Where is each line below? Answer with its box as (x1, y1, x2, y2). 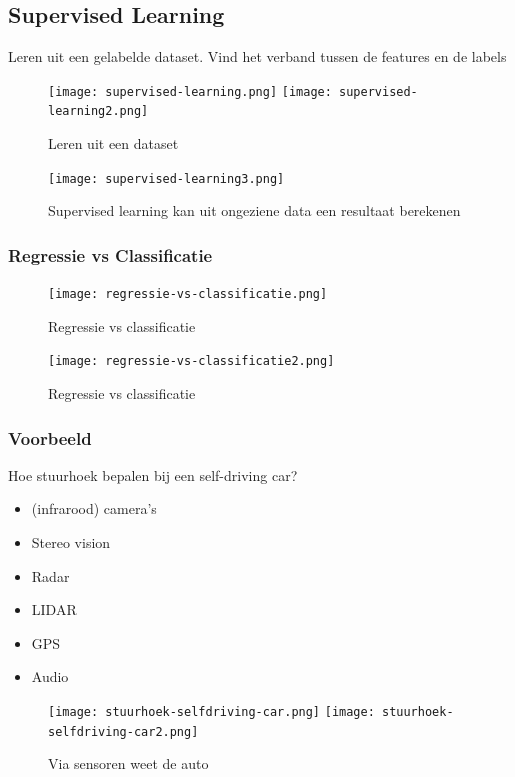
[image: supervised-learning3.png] (48, 171, 285, 186)
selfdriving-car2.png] (48, 724, 199, 739)
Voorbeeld (8, 425, 92, 450)
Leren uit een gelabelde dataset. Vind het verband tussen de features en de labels (8, 46, 507, 67)
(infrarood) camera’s (31, 498, 157, 519)
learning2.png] (48, 104, 149, 119)
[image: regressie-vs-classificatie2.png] (48, 354, 335, 369)
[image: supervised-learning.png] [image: (48, 84, 332, 99)
